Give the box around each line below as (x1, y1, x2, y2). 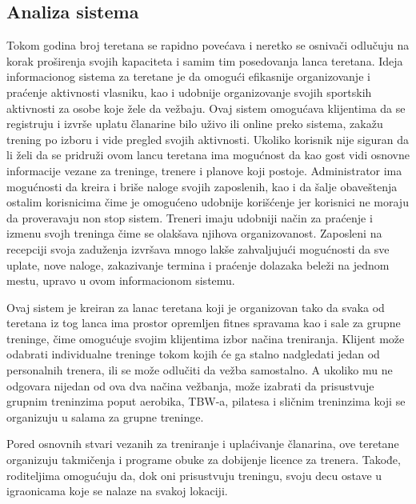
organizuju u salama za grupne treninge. (6, 408, 204, 425)
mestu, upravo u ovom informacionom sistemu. (6, 272, 235, 289)
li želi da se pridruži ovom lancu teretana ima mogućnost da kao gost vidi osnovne (6, 146, 410, 163)
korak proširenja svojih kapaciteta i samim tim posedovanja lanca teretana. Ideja (6, 52, 403, 69)
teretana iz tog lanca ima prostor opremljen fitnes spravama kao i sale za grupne (6, 314, 401, 331)
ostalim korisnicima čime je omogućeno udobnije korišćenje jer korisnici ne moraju (6, 194, 409, 210)
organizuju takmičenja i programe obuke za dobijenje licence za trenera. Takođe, (6, 451, 401, 468)
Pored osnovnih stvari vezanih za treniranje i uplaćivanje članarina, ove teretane (6, 435, 399, 452)
